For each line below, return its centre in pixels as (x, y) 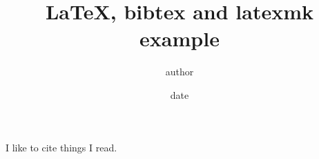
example (180, 38)
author (180, 72)
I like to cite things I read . (61, 147)
